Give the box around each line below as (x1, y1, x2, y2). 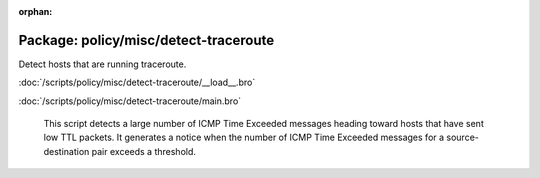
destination (43, 145, 90, 157)
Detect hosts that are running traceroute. (18, 58, 187, 70)
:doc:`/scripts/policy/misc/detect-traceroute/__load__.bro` (18, 76, 256, 89)
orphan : (18, 6, 53, 17)
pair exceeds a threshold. (91, 145, 197, 157)
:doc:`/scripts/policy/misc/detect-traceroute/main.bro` (18, 95, 242, 107)
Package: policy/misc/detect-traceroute (18, 31, 275, 49)
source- (446, 131, 479, 144)
